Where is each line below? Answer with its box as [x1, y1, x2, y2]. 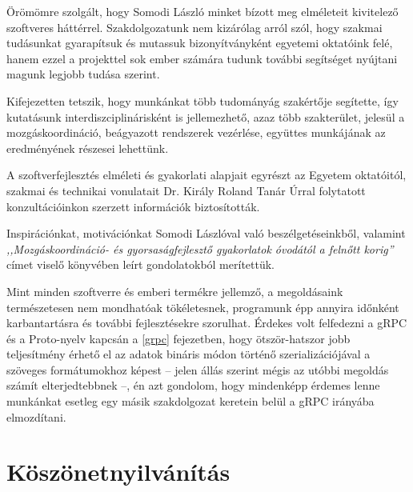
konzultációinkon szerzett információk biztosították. [6, 198, 260, 214]
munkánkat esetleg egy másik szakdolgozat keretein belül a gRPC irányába [6, 393, 375, 410]
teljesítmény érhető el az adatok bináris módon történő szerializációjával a [6, 346, 371, 362]
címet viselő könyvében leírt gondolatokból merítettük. [6, 256, 275, 273]
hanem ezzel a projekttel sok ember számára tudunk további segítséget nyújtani [6, 50, 398, 66]
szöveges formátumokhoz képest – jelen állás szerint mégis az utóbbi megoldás [6, 361, 389, 378]
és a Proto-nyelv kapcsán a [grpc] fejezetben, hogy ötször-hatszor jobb [6, 330, 351, 346]
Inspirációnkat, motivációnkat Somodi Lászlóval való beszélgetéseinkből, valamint [6, 225, 406, 242]
